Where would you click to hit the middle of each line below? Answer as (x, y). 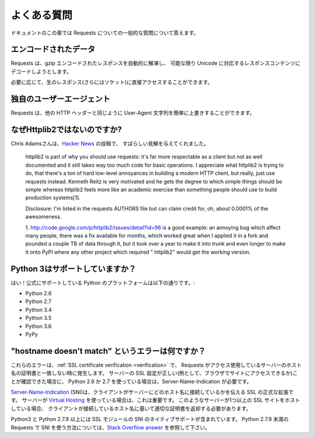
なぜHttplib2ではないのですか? (66, 130)
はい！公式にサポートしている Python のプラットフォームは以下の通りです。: (103, 282)
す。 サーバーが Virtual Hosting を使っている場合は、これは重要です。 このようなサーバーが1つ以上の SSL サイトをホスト (155, 400)
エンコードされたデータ (53, 49)
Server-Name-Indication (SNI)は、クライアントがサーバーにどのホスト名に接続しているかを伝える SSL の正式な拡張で (152, 392)
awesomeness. (43, 217)
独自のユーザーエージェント (61, 99)
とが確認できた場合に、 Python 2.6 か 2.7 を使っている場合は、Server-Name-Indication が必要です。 (131, 381)
